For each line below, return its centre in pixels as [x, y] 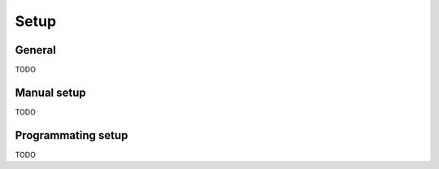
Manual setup [51, 92]
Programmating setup [72, 135]
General [36, 50]
